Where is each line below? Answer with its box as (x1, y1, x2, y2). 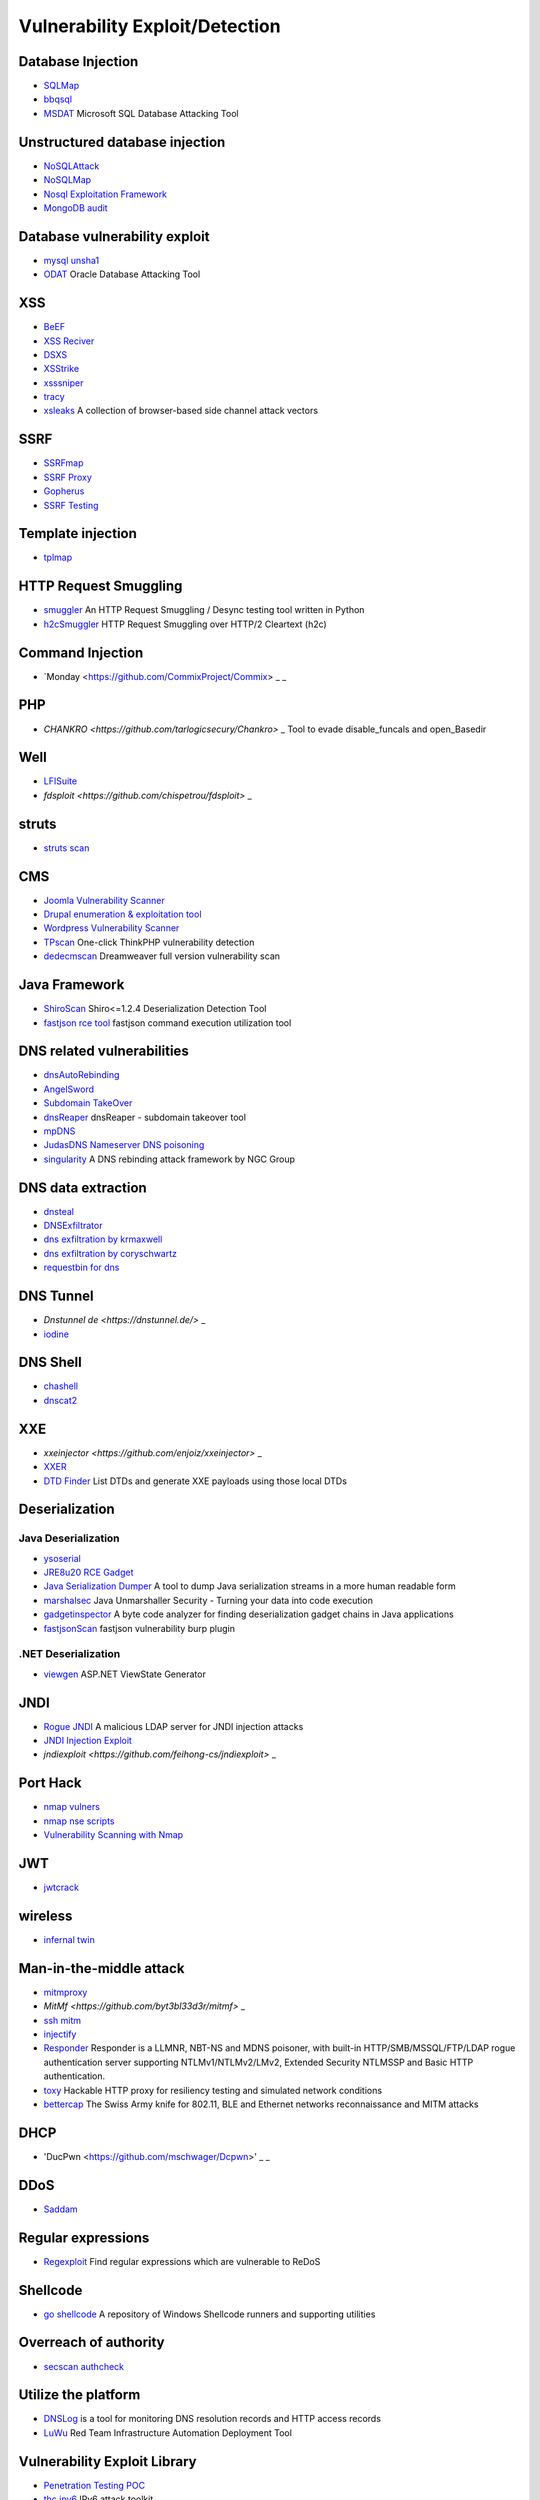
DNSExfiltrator (43, 1220, 103, 1232)
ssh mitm (43, 2014, 82, 2026)
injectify (43, 2028, 77, 2040)
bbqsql (43, 93, 73, 105)
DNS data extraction (18, 1179, 147, 1196)
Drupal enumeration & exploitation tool (43, 908, 202, 920)
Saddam (43, 2203, 79, 2215)
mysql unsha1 (43, 254, 100, 266)
